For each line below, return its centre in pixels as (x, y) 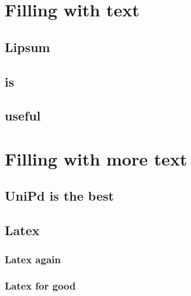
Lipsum (27, 47)
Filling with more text (96, 158)
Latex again (33, 259)
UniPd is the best (59, 196)
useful (23, 116)
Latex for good (40, 286)
